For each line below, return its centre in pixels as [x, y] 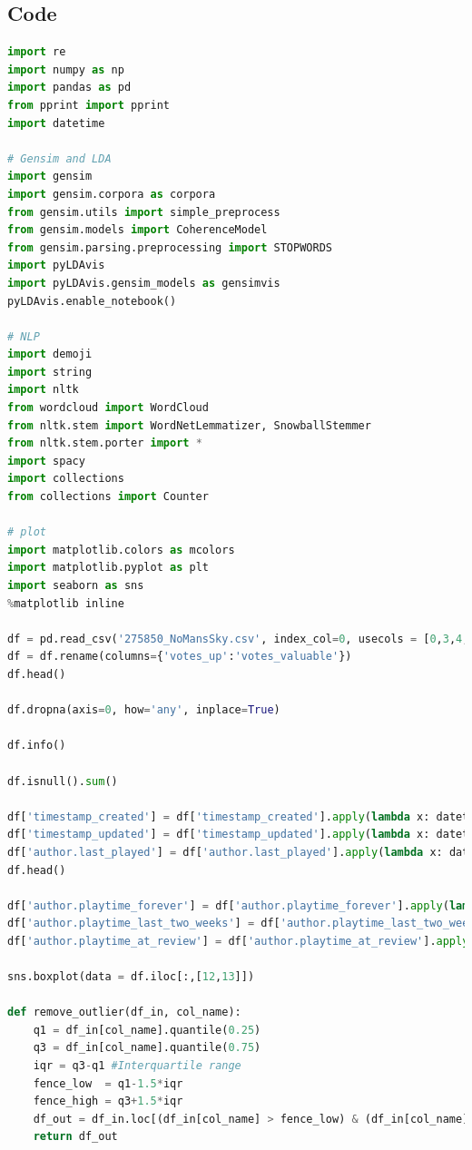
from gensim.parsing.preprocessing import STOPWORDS [170, 247]
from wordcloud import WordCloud [108, 408]
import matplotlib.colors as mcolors [121, 550]
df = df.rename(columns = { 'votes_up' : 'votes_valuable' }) [180, 657]
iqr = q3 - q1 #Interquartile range [137, 1066]
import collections [66, 479]
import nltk [43, 390]
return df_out [75, 1137]
